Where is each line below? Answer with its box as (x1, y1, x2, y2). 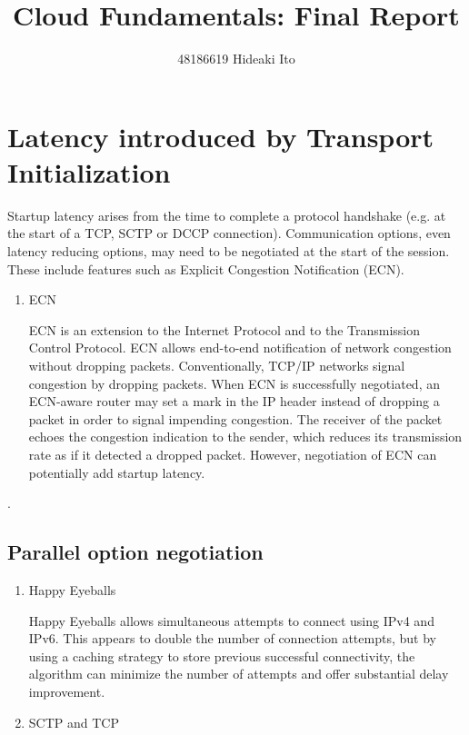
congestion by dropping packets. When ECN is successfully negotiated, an (28, 373, 440, 392)
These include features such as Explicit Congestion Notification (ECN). (7, 259, 404, 278)
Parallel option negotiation (7, 538, 264, 566)
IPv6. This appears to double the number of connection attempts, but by (28, 629, 436, 648)
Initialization (7, 153, 171, 190)
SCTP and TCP (28, 712, 119, 731)
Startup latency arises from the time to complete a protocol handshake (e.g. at (7, 205, 446, 224)
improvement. (28, 681, 105, 700)
